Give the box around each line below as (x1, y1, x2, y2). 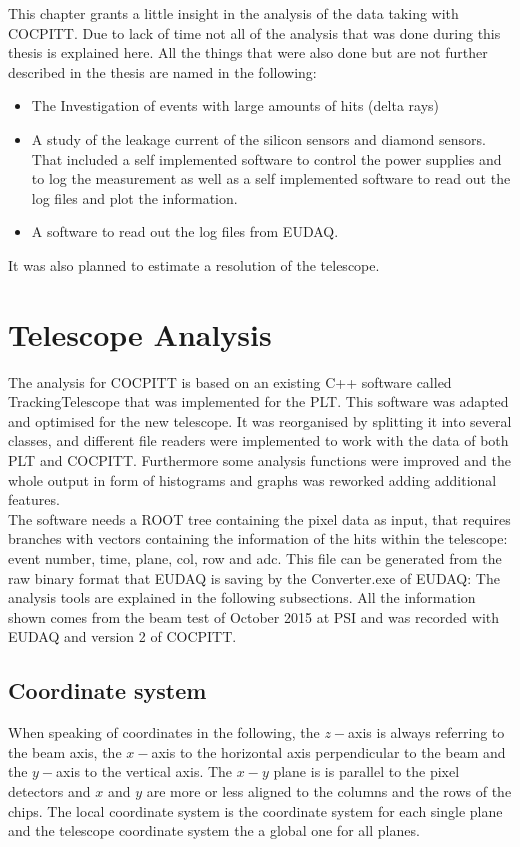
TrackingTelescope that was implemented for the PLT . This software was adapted (8, 391, 509, 412)
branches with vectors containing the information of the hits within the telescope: (8, 528, 508, 549)
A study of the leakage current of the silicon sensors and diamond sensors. (31, 128, 486, 149)
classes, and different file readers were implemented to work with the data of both (8, 430, 509, 451)
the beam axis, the (8, 741, 122, 762)
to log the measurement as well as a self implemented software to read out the (31, 168, 511, 189)
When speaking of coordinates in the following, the (8, 722, 320, 743)
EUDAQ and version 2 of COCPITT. (8, 626, 237, 647)
